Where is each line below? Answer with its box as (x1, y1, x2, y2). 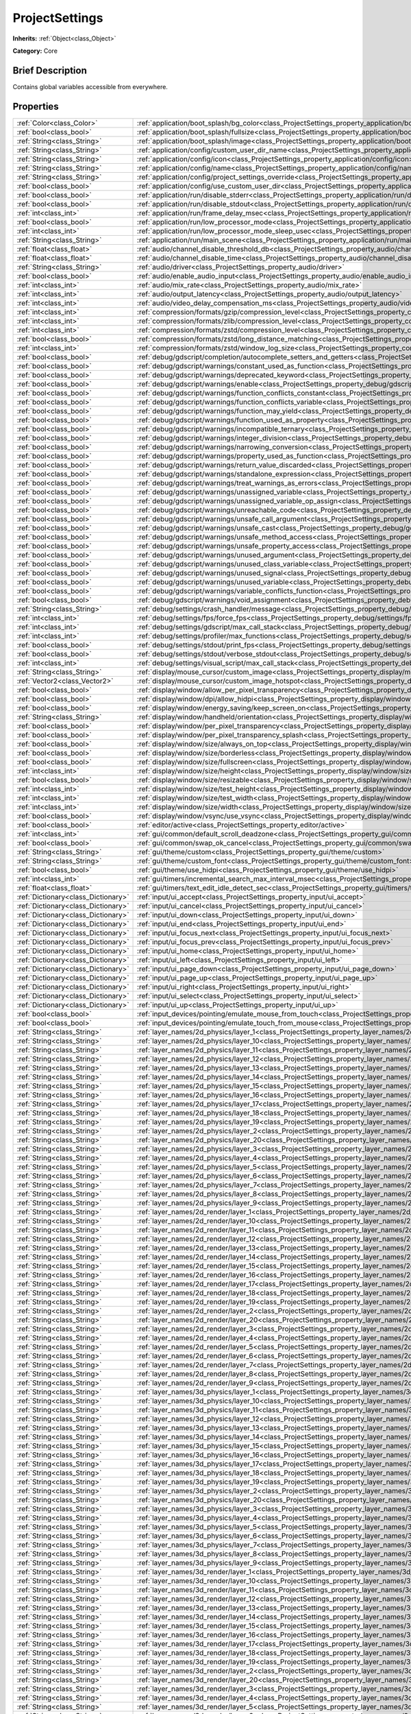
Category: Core (12, 47, 58, 55)
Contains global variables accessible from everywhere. (12, 82, 168, 90)
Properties (12, 100, 59, 112)
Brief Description (12, 64, 87, 76)
